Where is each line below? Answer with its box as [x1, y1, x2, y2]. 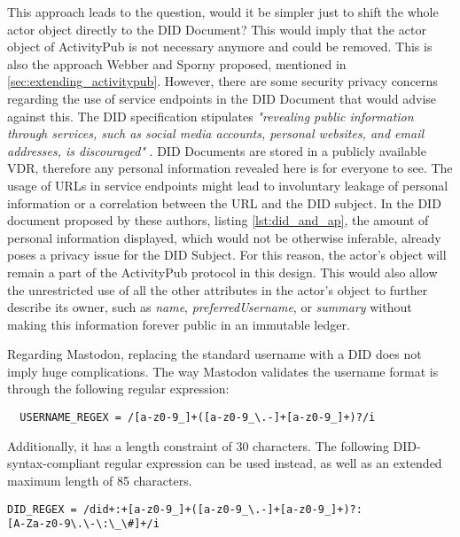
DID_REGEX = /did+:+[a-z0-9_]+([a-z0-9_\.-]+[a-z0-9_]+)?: [7, 502, 363, 516]
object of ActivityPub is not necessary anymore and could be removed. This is [7, 37, 433, 56]
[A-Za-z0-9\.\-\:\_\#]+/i [7, 518, 160, 531]
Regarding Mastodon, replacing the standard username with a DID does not [7, 345, 422, 363]
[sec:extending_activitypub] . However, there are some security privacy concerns [7, 72, 438, 90]
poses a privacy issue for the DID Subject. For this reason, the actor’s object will [7, 245, 447, 264]
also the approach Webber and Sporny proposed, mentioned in [7, 54, 347, 73]
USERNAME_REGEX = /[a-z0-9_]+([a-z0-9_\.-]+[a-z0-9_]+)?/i [19, 411, 376, 424]
